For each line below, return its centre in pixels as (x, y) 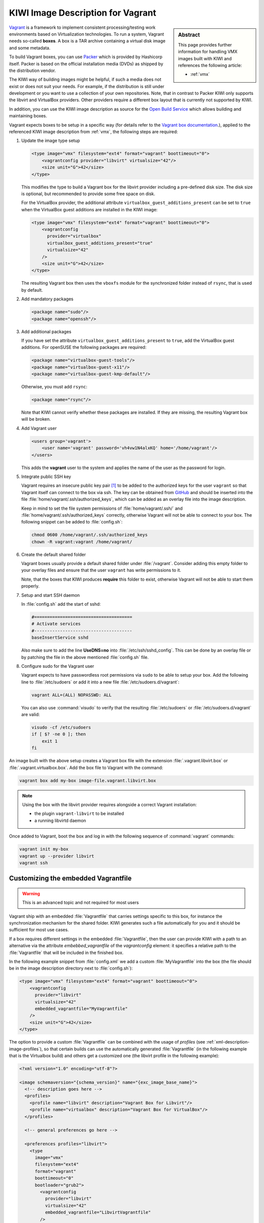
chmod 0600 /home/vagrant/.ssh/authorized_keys (89, 535)
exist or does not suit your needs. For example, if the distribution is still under (87, 86)
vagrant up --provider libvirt (57, 856)
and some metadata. (30, 48)
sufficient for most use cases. (39, 930)
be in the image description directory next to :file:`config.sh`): (71, 968)
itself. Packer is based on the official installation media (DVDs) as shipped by (86, 64)
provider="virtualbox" (74, 236)
